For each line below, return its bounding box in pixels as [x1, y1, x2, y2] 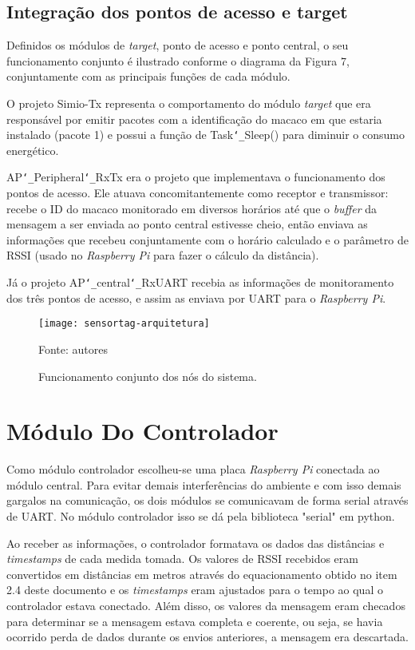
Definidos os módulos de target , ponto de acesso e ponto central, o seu [6, 37, 349, 54]
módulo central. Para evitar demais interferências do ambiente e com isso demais [6, 476, 401, 493]
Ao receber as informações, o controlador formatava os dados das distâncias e [6, 534, 385, 551]
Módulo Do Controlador [6, 414, 279, 447]
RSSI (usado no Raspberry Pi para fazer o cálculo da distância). [6, 247, 319, 264]
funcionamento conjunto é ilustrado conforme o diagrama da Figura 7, [6, 52, 350, 69]
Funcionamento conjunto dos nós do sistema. [38, 367, 257, 384]
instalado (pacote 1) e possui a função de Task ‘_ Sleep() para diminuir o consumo [6, 126, 405, 143]
